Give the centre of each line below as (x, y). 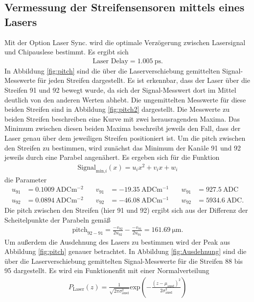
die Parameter (26, 179)
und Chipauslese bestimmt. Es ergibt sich (67, 52)
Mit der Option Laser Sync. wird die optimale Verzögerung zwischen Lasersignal (125, 42)
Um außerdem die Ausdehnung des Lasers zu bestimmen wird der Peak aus (117, 241)
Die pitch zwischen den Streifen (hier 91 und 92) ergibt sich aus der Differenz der (126, 210)
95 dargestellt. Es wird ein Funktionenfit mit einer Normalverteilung (107, 270)
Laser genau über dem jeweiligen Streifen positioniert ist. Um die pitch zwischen (125, 138)
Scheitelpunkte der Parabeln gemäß (58, 219)
